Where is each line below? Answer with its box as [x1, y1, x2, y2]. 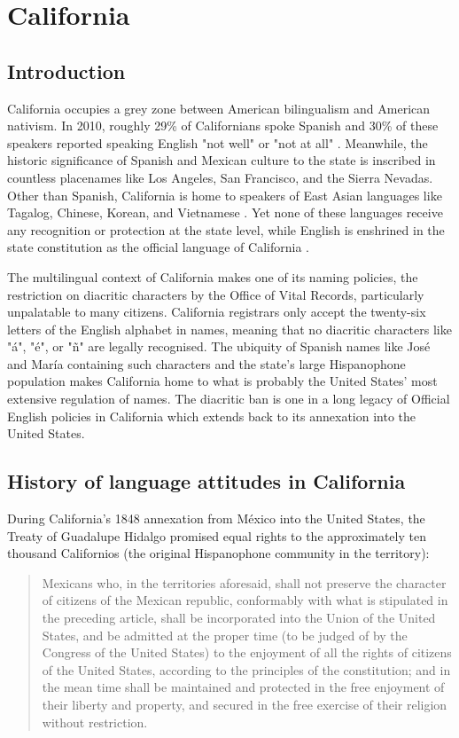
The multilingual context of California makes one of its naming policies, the [7, 267, 418, 286]
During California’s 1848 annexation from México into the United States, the [7, 509, 425, 528]
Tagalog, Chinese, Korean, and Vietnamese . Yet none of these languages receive [7, 203, 443, 222]
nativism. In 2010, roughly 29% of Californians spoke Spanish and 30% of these [7, 116, 439, 135]
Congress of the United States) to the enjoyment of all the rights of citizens [42, 643, 452, 662]
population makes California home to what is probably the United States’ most [7, 372, 438, 390]
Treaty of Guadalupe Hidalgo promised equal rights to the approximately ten [7, 526, 426, 545]
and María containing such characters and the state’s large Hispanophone [7, 354, 406, 373]
